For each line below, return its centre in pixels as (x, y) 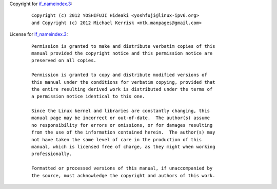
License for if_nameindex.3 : (39, 34)
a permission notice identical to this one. (88, 97)
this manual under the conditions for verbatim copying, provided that (123, 82)
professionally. (52, 154)
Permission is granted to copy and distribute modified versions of (119, 75)
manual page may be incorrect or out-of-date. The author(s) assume (121, 118)
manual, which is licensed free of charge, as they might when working (123, 147)
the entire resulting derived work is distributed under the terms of (122, 89)
